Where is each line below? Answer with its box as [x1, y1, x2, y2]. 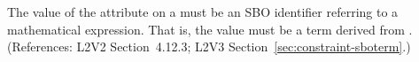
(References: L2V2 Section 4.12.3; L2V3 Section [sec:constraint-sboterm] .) [7, 37, 411, 56]
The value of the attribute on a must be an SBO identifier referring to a [7, 3, 399, 20]
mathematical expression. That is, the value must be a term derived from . [7, 19, 413, 38]
